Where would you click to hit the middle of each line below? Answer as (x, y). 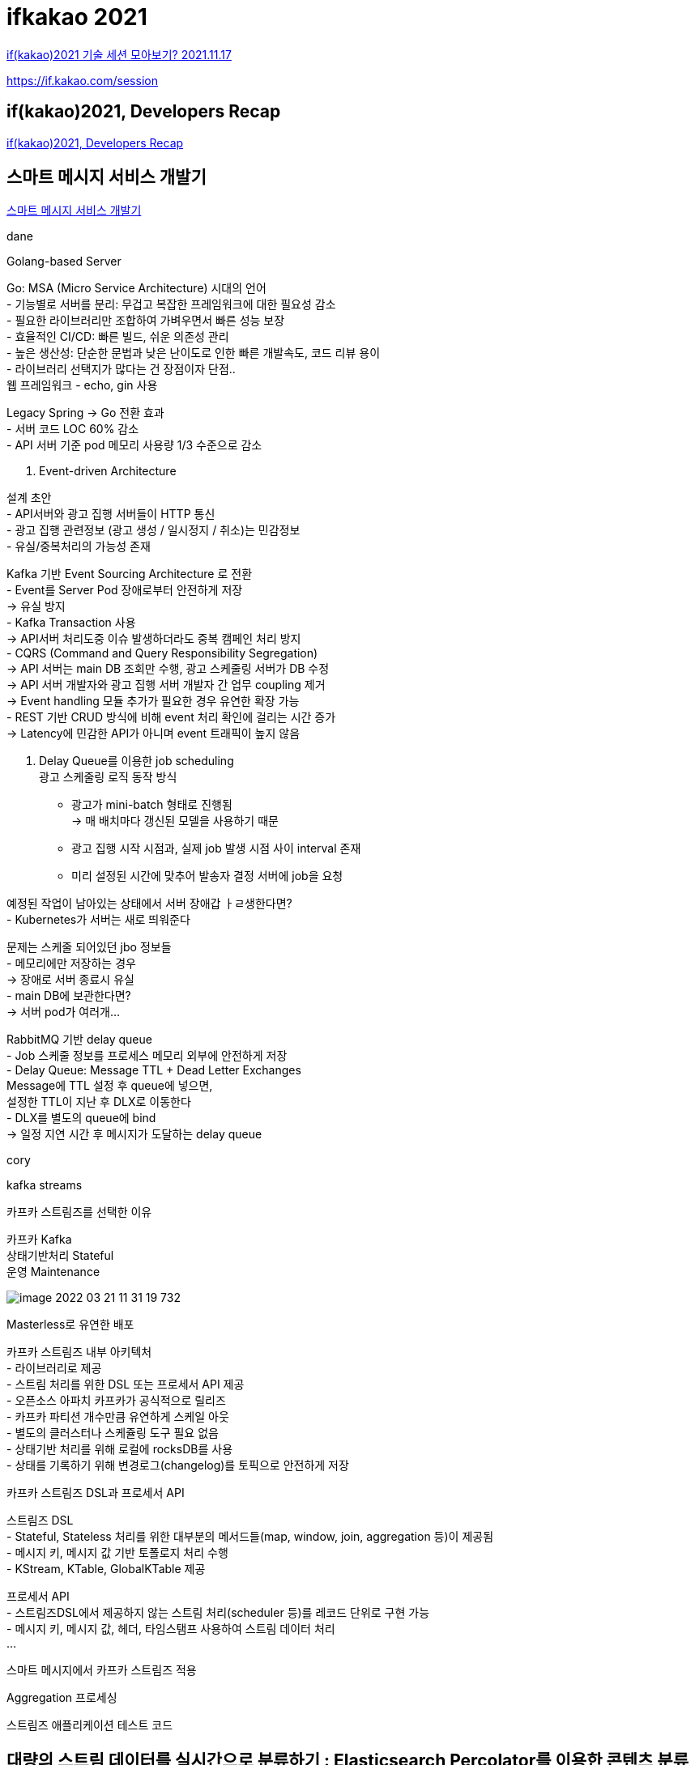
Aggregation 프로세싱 (62, 1698)
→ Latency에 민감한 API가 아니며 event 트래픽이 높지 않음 (153, 734)
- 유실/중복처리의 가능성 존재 (79, 547)
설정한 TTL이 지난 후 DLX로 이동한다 (99, 1102)
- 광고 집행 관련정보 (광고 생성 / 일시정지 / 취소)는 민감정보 (153, 530)
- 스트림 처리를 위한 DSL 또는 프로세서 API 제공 (126, 1384)
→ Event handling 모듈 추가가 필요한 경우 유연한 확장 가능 (153, 701)
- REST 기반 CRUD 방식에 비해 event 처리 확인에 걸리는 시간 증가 (171, 717)
